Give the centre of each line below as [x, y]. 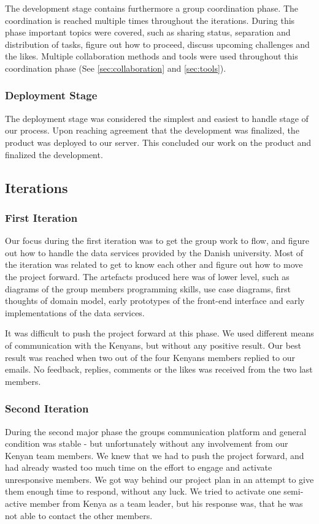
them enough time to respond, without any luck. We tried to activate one [143, 491]
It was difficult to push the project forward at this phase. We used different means [159, 333]
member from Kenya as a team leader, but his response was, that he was [166, 503]
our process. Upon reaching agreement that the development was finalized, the [152, 130]
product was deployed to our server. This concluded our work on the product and [158, 142]
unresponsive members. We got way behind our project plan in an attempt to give [159, 479]
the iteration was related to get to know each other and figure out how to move [154, 264]
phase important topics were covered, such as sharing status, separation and [148, 32]
